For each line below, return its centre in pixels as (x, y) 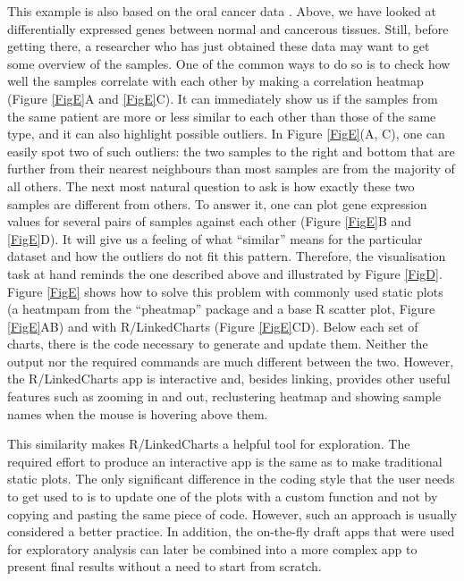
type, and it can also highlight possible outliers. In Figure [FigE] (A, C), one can (226, 134)
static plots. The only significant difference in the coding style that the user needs (231, 479)
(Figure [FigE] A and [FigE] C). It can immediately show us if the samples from (223, 98)
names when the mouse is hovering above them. (138, 413)
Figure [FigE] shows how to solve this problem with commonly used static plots (225, 291)
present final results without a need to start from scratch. (165, 566)
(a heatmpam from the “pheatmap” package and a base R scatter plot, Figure (221, 309)
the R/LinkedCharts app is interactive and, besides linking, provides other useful (229, 379)
